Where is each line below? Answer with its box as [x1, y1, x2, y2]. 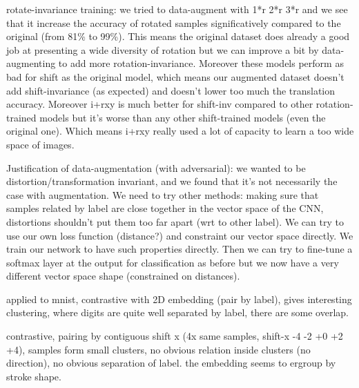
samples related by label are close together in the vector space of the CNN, [6, 201, 324, 215]
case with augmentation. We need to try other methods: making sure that [6, 187, 319, 202]
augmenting [6, 56, 56, 70]
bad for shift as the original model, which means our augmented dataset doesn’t [6, 69, 345, 84]
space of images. [6, 137, 75, 151]
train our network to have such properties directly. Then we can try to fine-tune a [6, 242, 353, 256]
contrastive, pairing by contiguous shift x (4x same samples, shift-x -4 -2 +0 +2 [6, 329, 343, 343]
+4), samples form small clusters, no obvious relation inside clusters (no [6, 342, 311, 356]
